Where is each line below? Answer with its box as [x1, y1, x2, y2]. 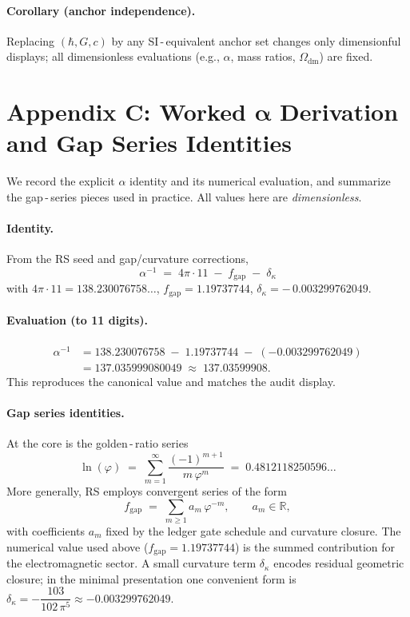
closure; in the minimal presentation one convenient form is [6, 570, 297, 587]
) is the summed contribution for [234, 538, 396, 555]
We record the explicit [6, 173, 115, 189]
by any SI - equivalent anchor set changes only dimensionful [111, 32, 401, 49]
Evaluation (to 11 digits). [6, 312, 148, 328]
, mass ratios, [230, 48, 296, 65]
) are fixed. [319, 48, 373, 65]
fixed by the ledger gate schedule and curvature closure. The [105, 523, 401, 539]
